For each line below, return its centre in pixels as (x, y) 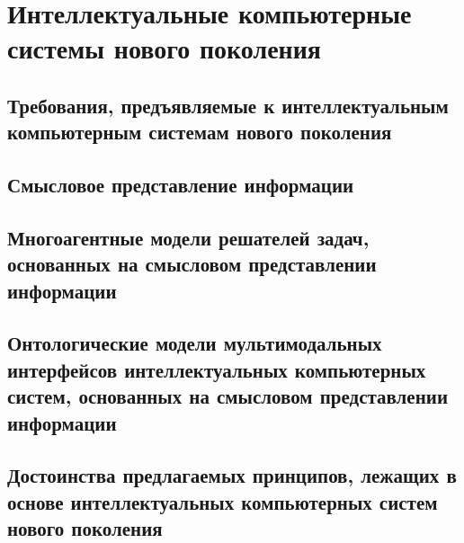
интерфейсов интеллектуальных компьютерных (217, 369)
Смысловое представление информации (181, 185)
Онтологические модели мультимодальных (195, 343)
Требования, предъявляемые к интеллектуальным (228, 105)
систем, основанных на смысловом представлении (228, 396)
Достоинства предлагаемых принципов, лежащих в (232, 475)
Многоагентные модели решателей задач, (188, 237)
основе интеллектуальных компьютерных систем (223, 501)
